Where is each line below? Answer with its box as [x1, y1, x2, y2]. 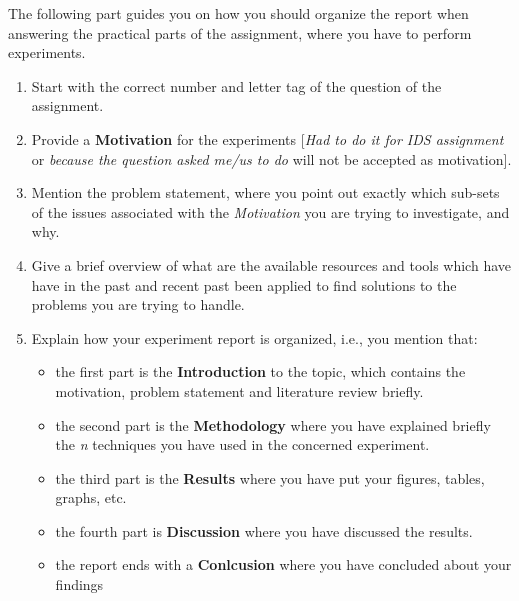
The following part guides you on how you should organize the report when [8, 3, 469, 23]
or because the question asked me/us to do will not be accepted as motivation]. [31, 148, 512, 169]
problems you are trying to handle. [31, 294, 245, 315]
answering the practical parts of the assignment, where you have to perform [8, 22, 472, 43]
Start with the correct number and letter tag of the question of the [31, 75, 442, 96]
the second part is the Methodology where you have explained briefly [55, 414, 491, 435]
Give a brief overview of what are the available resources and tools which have [31, 254, 512, 275]
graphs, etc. [55, 487, 127, 508]
